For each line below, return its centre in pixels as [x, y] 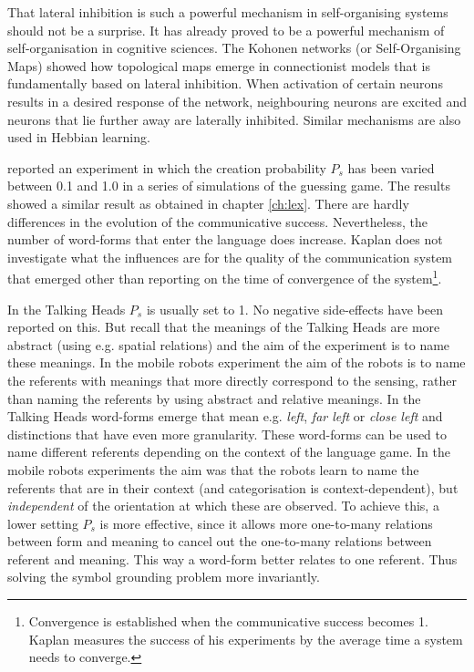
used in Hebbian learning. [79, 137]
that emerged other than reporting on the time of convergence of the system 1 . [225, 277]
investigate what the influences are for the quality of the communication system [230, 257]
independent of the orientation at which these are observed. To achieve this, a [223, 506]
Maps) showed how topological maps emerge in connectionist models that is [219, 65]
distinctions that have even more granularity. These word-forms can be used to [227, 434]
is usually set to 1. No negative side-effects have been [294, 309]
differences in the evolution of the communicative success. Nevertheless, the [217, 221]
